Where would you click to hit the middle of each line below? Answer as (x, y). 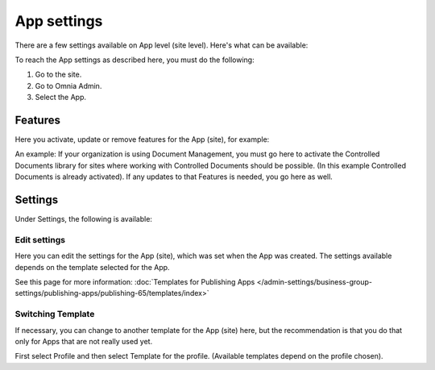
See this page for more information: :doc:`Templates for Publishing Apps (135, 282)
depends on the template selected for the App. (92, 267)
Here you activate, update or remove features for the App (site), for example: (142, 139)
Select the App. (61, 98)
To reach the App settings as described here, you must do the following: (135, 60)
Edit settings (40, 239)
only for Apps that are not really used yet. (84, 341)
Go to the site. (58, 75)
